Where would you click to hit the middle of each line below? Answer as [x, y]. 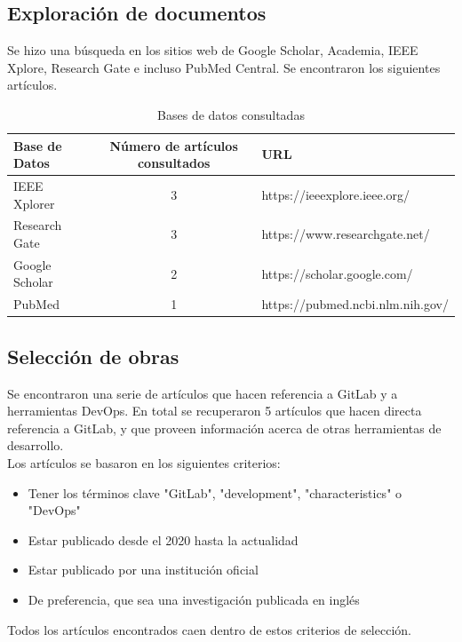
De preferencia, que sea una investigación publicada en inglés [194, 599]
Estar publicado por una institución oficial [143, 570]
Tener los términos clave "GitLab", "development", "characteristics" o [215, 492]
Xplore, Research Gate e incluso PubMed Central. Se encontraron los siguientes [224, 67]
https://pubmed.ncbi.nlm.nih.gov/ [355, 304]
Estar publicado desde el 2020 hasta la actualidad [163, 539]
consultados [174, 163]
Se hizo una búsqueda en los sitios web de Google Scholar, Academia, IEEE [213, 50]
